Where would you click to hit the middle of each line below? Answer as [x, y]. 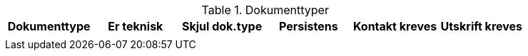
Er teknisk [136, 26]
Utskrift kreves [482, 26]
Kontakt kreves [395, 26]
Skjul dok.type [222, 26]
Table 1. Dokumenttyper [265, 10]
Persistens [308, 26]
